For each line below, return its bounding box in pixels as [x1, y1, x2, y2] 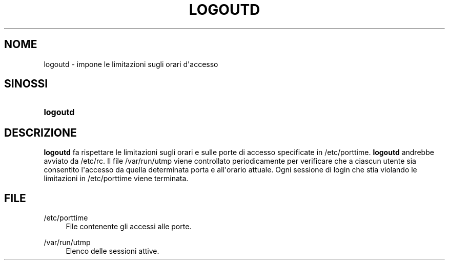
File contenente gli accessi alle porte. [66, 222, 192, 231]
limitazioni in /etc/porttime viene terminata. [44, 174, 189, 183]
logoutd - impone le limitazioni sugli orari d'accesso [44, 59, 218, 69]
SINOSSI [4, 77, 48, 91]
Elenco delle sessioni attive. [66, 247, 159, 256]
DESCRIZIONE [4, 126, 77, 139]
